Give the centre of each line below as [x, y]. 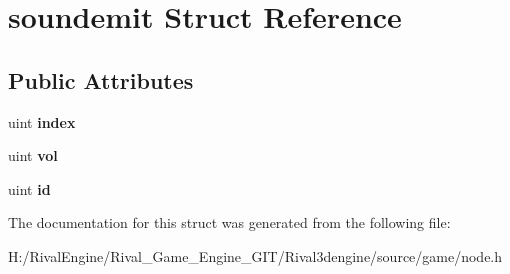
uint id [29, 188]
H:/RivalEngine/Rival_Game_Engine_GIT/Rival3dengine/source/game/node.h [255, 255]
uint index [42, 121]
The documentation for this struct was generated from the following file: [229, 222]
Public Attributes [101, 79]
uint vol [33, 155]
